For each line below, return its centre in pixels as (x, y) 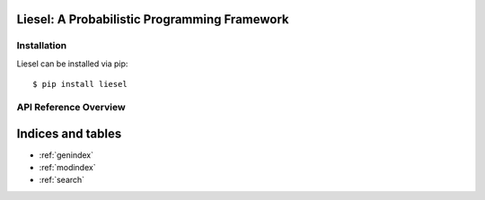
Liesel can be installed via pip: (72, 64)
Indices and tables (69, 133)
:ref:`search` (62, 180)
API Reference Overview (71, 107)
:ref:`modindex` (67, 168)
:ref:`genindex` (66, 155)
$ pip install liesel (80, 84)
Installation (42, 46)
